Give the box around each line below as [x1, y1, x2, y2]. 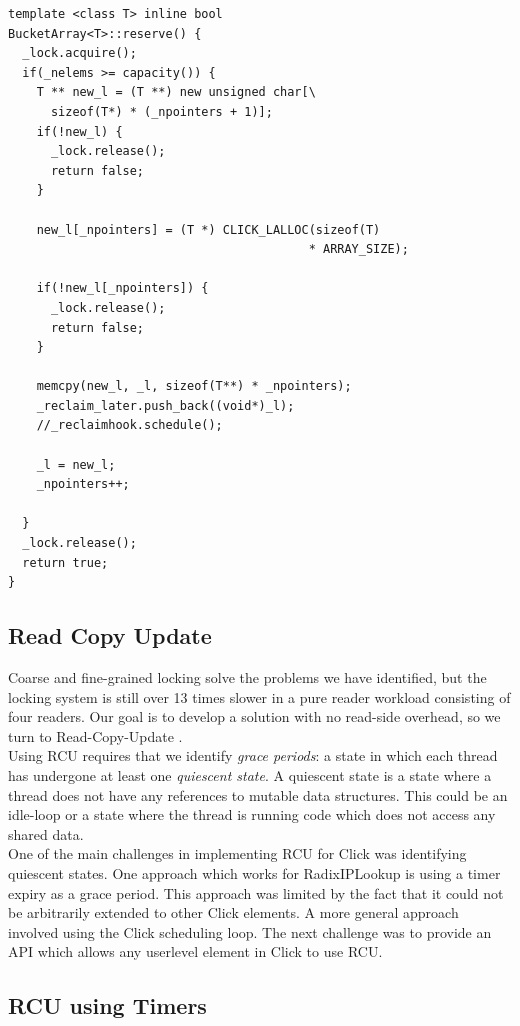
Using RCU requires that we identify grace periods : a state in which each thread [8, 745, 498, 766]
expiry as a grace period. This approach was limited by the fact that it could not [8, 882, 504, 903]
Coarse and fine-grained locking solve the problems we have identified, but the [8, 667, 487, 688]
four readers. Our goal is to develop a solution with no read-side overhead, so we [8, 706, 501, 727]
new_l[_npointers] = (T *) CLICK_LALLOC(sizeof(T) [36, 222, 381, 237]
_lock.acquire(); [22, 46, 137, 61]
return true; [22, 555, 109, 570]
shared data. [8, 823, 84, 844]
